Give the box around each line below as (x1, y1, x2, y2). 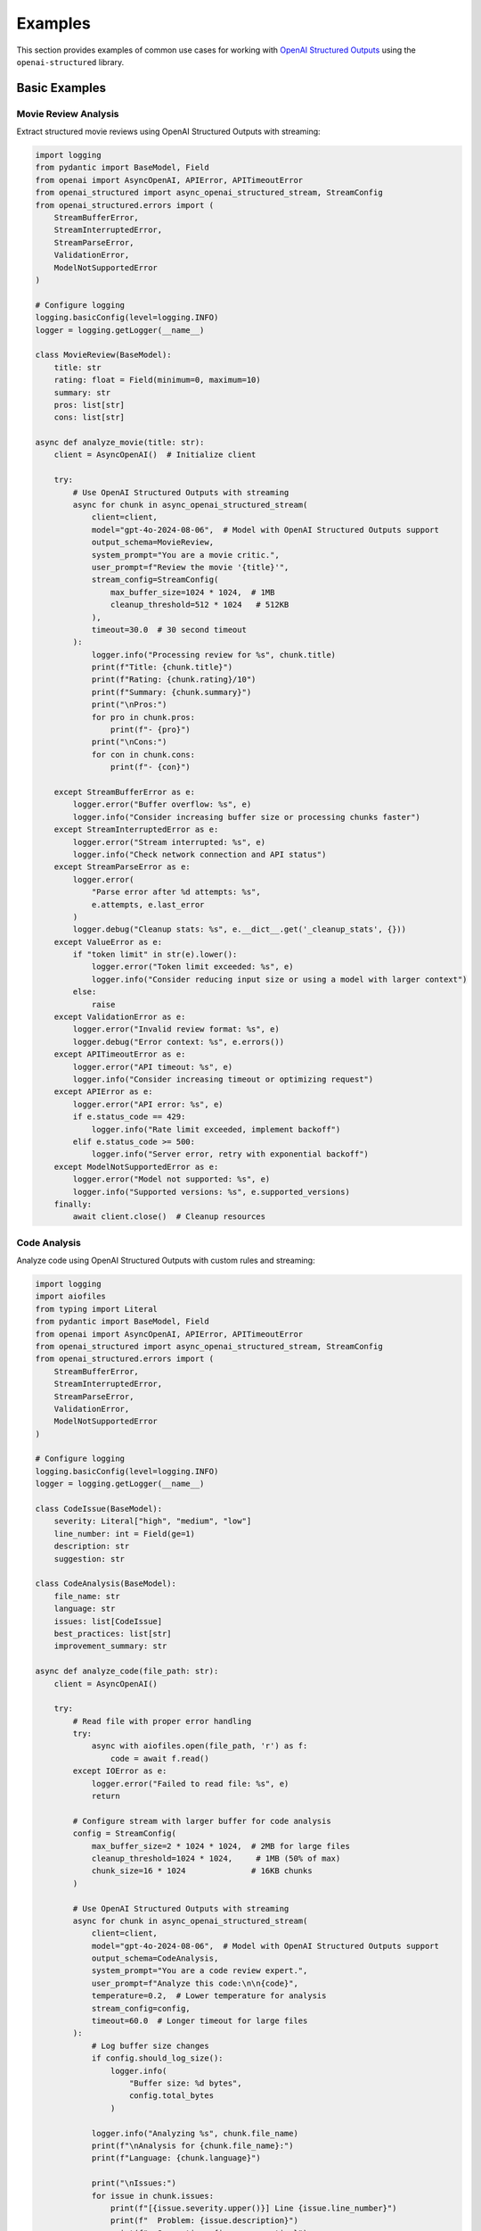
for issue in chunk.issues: (91, 2191, 214, 2201)
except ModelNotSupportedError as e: (53, 1161, 219, 1172)
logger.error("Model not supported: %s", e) (72, 1174, 271, 1184)
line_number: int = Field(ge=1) (53, 1529, 196, 1538)
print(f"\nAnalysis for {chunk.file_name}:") (91, 2140, 294, 2151)
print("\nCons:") (91, 737, 167, 747)
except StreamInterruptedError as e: (53, 825, 219, 834)
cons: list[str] (53, 412, 125, 423)
